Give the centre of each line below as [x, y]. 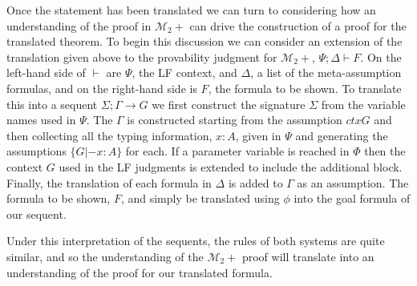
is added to [255, 182]
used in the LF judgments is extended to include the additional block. [231, 166]
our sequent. [36, 213]
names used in [41, 120]
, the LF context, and [184, 73]
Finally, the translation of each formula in [109, 182]
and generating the [342, 135]
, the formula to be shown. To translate [305, 88]
